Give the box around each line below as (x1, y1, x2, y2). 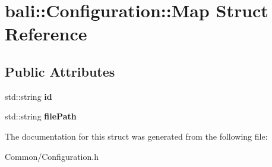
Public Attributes (5, 62, 115, 80)
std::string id (5, 90, 52, 102)
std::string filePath (5, 110, 77, 122)
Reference (5, 21, 87, 46)
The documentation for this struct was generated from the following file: (5, 130, 268, 142)
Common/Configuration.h (5, 150, 99, 162)
